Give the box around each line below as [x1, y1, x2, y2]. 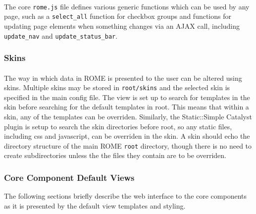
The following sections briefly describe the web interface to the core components [4, 191, 247, 201]
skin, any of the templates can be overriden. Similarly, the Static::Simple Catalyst [4, 111, 252, 122]
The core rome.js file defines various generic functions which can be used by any [4, 1, 250, 11]
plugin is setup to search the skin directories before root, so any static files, [4, 121, 232, 131]
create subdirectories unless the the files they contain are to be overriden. [4, 150, 226, 160]
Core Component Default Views [4, 171, 135, 183]
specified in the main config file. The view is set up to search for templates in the [4, 92, 250, 102]
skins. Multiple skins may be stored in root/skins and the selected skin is [4, 82, 230, 93]
